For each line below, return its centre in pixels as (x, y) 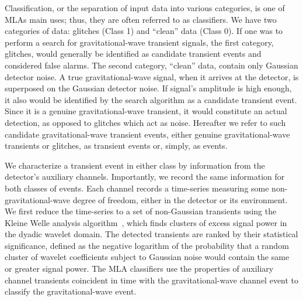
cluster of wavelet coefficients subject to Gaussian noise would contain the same (147, 257)
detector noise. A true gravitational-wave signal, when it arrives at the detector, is (152, 76)
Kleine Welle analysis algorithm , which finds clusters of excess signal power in (146, 222)
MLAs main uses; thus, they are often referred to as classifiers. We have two (141, 19)
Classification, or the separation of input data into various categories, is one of (145, 8)
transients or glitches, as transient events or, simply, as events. (116, 146)
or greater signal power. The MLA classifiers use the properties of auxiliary (139, 268)
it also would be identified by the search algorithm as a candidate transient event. (151, 99)
